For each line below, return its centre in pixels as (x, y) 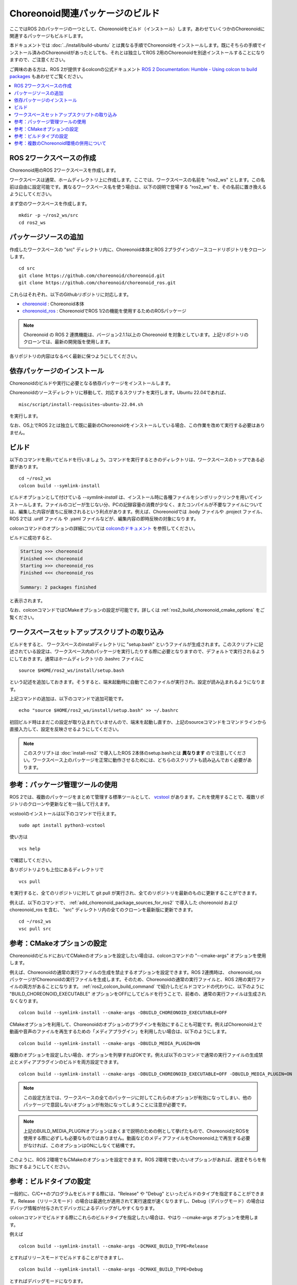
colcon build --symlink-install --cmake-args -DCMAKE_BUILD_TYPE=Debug (111, 1269)
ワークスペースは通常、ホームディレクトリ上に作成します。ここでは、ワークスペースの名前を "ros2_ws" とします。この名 (137, 179)
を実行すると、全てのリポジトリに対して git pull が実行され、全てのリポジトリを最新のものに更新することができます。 (134, 893)
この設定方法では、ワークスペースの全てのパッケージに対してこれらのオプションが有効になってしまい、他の (137, 1097)
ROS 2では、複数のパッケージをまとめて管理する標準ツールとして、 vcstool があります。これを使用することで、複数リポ (137, 797)
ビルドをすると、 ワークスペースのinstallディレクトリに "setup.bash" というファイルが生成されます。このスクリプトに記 (136, 644)
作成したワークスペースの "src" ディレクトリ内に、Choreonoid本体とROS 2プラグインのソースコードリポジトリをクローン (138, 249)
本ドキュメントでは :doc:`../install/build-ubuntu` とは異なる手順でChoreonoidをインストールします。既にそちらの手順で (136, 45)
